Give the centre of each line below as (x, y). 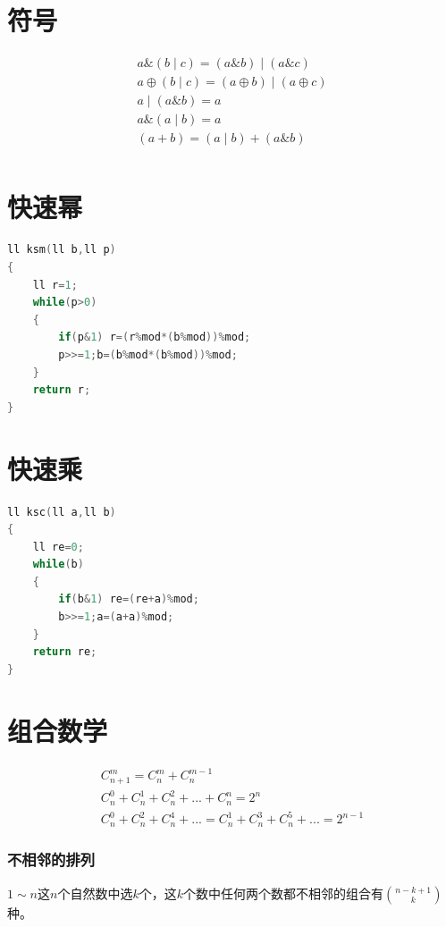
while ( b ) (58, 565)
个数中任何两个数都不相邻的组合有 (283, 893)
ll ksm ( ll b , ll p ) (62, 250)
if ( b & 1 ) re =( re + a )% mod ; (129, 599)
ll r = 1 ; (55, 285)
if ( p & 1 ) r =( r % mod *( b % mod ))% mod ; (155, 337)
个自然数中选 (95, 893)
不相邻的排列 (51, 860)
